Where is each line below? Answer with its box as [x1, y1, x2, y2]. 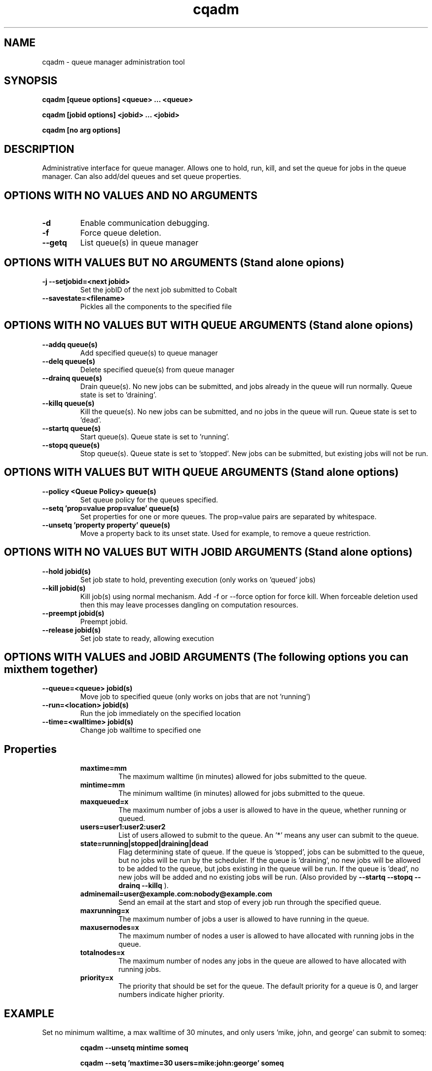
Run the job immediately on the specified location [80, 709, 241, 718]
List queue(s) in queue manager [80, 238, 199, 248]
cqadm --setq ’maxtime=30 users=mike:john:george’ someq [80, 1059, 284, 1068]
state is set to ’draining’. [80, 390, 157, 399]
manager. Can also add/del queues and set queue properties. [42, 172, 241, 181]
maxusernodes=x [80, 923, 139, 932]
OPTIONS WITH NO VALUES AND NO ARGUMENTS [4, 189, 258, 202]
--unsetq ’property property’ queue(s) [42, 520, 171, 529]
